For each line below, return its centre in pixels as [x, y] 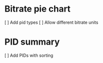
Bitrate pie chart [37, 9]
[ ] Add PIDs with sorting [29, 55]
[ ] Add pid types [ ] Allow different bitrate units [51, 22]
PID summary [32, 42]
